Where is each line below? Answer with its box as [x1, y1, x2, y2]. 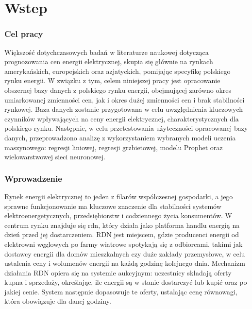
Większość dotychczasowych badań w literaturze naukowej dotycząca [4, 47, 209, 57]
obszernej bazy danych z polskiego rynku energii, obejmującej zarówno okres [4, 85, 232, 95]
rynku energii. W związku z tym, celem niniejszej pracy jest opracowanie [4, 75, 220, 86]
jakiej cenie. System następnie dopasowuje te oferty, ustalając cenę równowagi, [4, 286, 237, 296]
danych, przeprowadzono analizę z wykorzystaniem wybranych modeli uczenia [4, 132, 236, 142]
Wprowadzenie [4, 172, 62, 184]
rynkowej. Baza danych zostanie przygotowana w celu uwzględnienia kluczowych [4, 104, 243, 114]
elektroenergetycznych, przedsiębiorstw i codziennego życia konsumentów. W [4, 210, 232, 221]
